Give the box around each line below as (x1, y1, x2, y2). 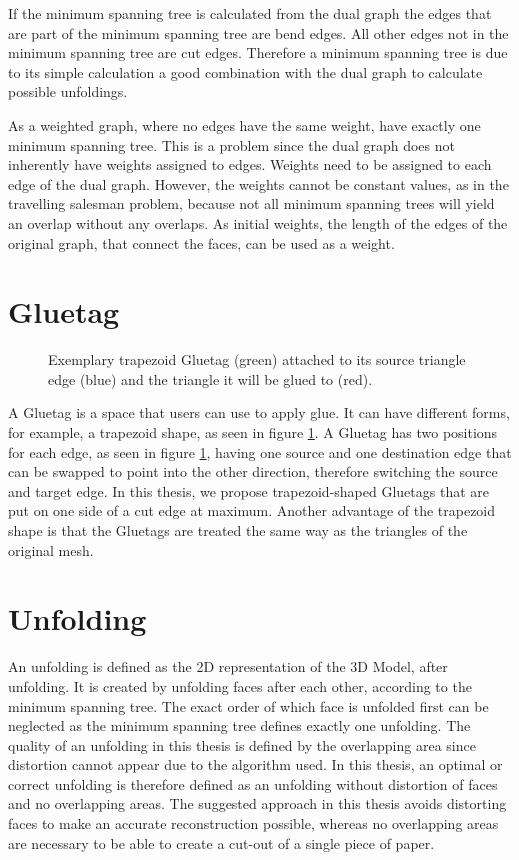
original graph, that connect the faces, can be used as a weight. (8, 232, 395, 253)
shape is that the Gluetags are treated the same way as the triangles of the (8, 520, 468, 540)
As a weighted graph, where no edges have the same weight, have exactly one (8, 114, 481, 135)
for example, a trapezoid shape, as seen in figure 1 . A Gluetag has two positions (8, 422, 498, 443)
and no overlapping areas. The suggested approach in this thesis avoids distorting (8, 793, 507, 814)
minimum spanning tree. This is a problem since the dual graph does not (8, 134, 455, 155)
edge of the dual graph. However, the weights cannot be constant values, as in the (8, 173, 509, 194)
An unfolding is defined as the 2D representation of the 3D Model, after (8, 656, 448, 677)
